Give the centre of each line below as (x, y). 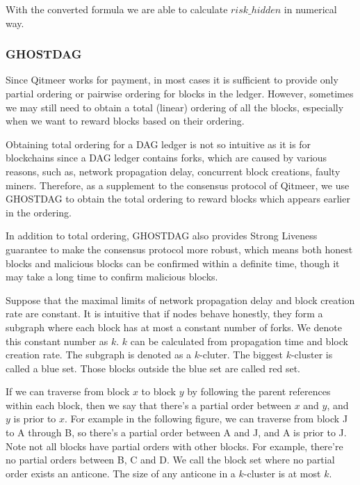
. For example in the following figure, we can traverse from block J (206, 419)
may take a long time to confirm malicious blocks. (112, 277)
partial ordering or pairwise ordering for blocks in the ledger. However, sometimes (180, 93)
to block (159, 391)
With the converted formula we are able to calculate (117, 9)
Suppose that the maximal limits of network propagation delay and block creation (180, 300)
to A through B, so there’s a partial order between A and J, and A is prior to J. (176, 432)
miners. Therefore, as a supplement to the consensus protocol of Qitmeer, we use (178, 185)
